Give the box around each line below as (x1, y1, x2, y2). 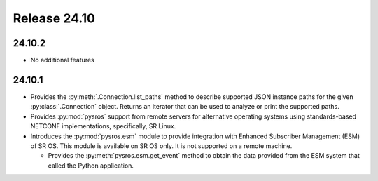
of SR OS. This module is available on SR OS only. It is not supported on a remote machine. (30, 141, 293, 150)
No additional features (30, 56, 94, 65)
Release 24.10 (13, 11, 96, 26)
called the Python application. (48, 161, 134, 170)
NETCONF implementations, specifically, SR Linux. (30, 122, 176, 130)
